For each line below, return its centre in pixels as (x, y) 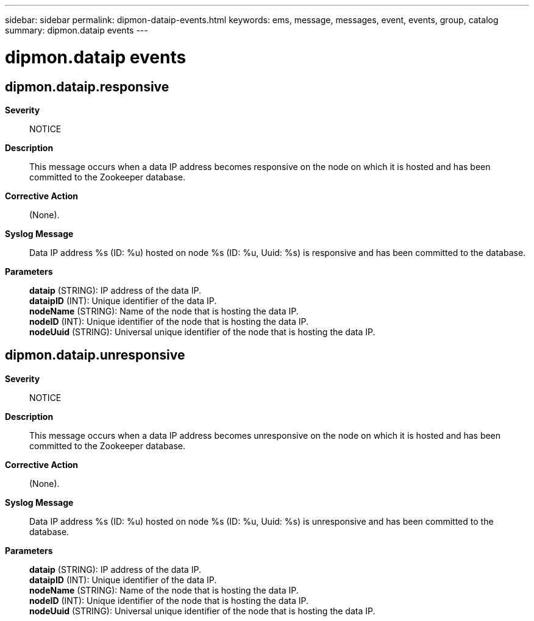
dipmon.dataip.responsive (87, 87)
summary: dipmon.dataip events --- (77, 30)
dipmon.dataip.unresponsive (95, 355)
